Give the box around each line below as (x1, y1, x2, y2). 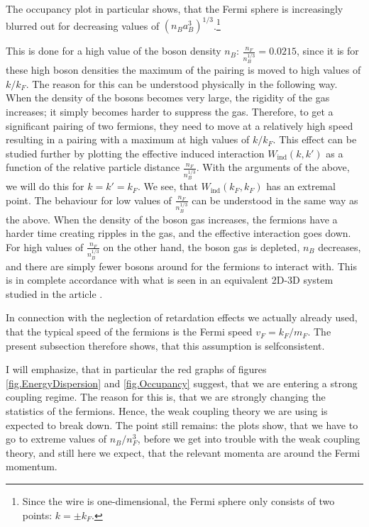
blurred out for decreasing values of (6, 18, 160, 33)
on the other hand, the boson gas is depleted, (103, 239, 300, 254)
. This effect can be (272, 132, 357, 147)
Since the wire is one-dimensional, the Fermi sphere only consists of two (22, 494, 335, 508)
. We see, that (137, 179, 198, 194)
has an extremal (266, 179, 336, 194)
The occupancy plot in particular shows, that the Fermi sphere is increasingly (6, 1, 343, 16)
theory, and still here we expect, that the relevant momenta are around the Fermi (6, 445, 360, 460)
